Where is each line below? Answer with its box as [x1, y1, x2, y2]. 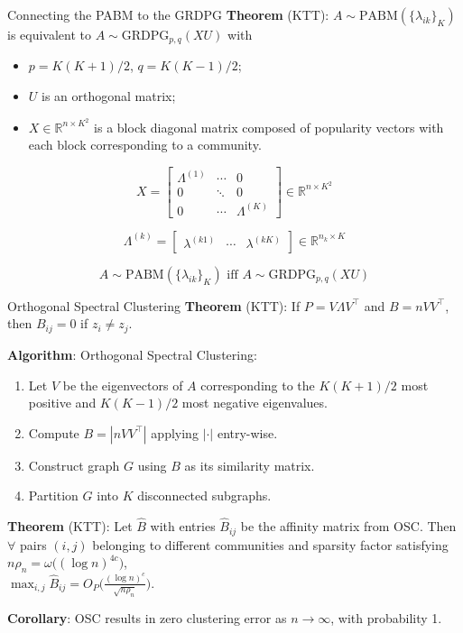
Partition [28, 486, 79, 505]
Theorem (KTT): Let [7, 517, 133, 536]
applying [151, 423, 199, 442]
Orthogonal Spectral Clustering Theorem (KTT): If [7, 296, 301, 315]
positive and [28, 393, 97, 412]
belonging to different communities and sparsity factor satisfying [92, 535, 449, 554]
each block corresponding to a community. [28, 135, 262, 154]
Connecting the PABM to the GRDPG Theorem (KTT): [7, 5, 329, 23]
